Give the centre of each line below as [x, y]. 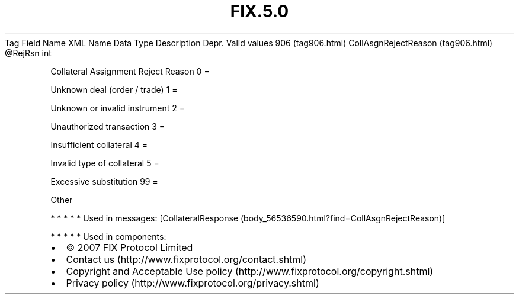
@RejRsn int [28, 53]
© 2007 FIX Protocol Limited [129, 247]
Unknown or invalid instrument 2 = [118, 108]
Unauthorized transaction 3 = [108, 126]
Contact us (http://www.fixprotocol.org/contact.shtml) [186, 259]
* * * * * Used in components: [108, 236]
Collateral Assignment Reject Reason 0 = [130, 71]
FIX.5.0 [259, 11]
